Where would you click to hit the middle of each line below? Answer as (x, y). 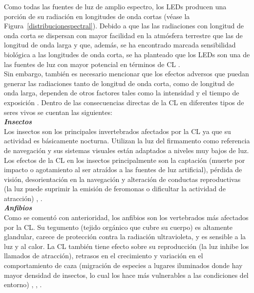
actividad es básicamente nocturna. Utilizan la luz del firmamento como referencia (127, 141)
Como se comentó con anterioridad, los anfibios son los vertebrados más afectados (126, 217)
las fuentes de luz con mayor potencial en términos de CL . (92, 64)
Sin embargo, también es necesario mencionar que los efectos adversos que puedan (127, 74)
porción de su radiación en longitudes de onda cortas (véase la (97, 16)
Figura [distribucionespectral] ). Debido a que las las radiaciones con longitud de (124, 26)
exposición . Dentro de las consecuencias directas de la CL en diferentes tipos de (124, 102)
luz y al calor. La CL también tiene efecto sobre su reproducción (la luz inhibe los (127, 246)
